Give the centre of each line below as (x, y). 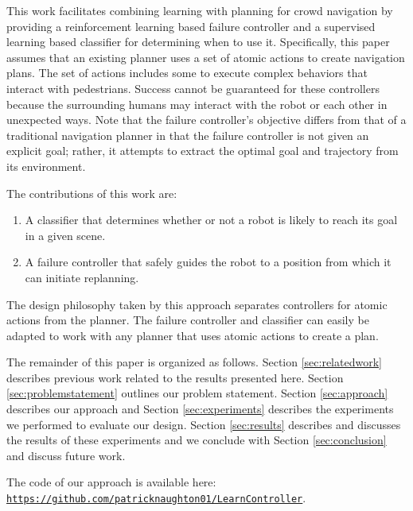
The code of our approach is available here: (111, 482)
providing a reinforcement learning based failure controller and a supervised (191, 26)
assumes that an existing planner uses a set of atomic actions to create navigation (206, 57)
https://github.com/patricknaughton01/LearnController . (156, 498)
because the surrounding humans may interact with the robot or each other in (197, 104)
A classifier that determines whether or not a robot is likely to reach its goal (211, 220)
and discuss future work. (66, 455)
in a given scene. (65, 235)
